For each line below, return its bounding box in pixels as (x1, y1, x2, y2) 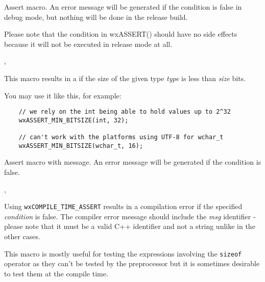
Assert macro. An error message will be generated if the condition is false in (4, 2, 242, 12)
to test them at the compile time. (4, 268, 108, 278)
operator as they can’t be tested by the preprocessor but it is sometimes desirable (4, 258, 260, 269)
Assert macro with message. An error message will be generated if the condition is (4, 157, 261, 167)
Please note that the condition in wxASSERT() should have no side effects (4, 29, 237, 39)
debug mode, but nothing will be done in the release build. (4, 11, 188, 22)
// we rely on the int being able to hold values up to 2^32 (18, 108, 231, 116)
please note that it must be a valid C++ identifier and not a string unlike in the (4, 221, 255, 232)
